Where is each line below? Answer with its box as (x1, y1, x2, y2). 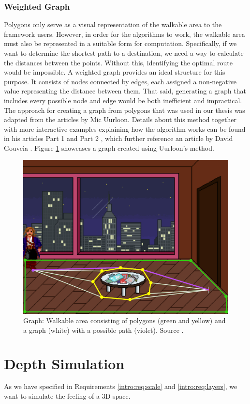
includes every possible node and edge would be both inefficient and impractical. (4, 95, 242, 105)
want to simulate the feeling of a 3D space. (4, 391, 131, 401)
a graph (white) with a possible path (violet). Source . (23, 325, 184, 335)
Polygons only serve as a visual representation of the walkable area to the (4, 19, 222, 30)
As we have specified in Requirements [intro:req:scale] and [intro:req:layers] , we (4, 381, 237, 391)
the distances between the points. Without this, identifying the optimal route (4, 57, 233, 67)
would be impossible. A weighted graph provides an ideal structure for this (4, 67, 225, 77)
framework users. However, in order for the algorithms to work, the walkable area (4, 29, 245, 39)
